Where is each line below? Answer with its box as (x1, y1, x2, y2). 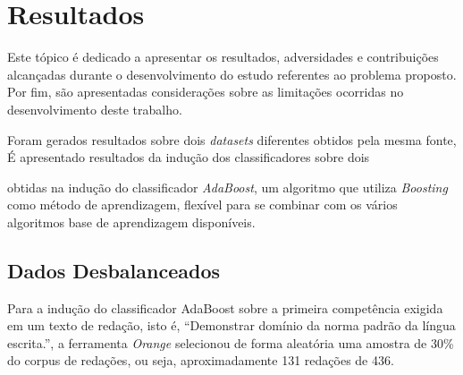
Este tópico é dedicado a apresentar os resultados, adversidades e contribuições (7, 47, 439, 66)
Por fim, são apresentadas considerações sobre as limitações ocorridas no (7, 82, 404, 101)
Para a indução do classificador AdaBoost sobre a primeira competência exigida (7, 298, 443, 317)
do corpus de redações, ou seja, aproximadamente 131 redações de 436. (7, 351, 394, 370)
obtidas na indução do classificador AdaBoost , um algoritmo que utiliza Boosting (7, 177, 448, 196)
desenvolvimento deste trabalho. (7, 99, 182, 118)
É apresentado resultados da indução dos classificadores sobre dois (7, 148, 370, 166)
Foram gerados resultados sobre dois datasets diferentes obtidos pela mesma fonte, (7, 130, 457, 149)
